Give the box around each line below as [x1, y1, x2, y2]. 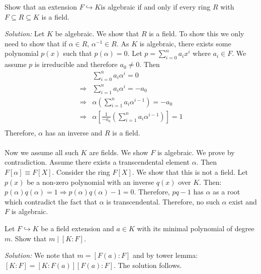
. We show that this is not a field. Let [132, 167, 248, 177]
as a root [213, 186, 240, 197]
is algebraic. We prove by [157, 147, 235, 157]
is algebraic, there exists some [139, 38, 231, 48]
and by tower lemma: [133, 250, 198, 260]
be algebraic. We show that [55, 28, 139, 39]
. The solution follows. [113, 259, 182, 270]
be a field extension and [41, 223, 114, 234]
